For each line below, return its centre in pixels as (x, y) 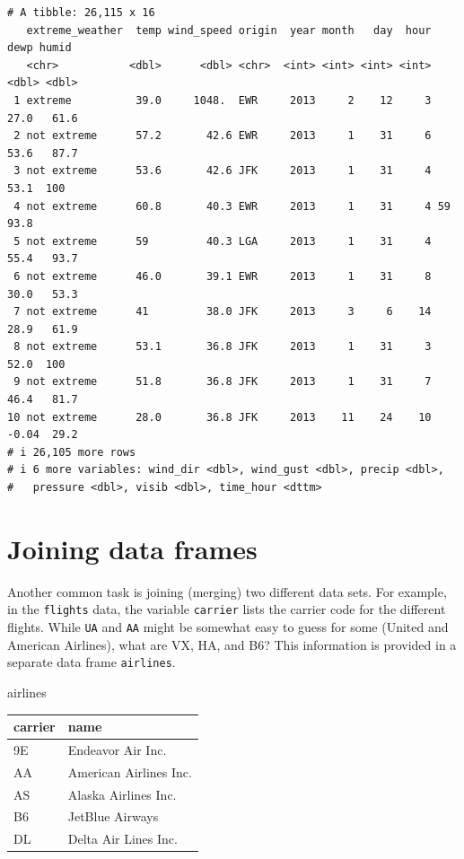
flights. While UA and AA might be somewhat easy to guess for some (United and (228, 627)
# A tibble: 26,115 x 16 (81, 13)
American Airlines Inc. (130, 771)
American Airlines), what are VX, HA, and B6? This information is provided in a (232, 644)
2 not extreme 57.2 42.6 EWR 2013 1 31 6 (223, 136)
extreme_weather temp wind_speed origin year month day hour (229, 30)
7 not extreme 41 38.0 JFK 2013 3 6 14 (223, 312)
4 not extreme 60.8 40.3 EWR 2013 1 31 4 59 (232, 206)
